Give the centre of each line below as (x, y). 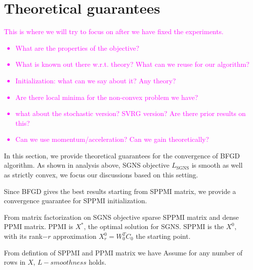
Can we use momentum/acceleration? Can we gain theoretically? (112, 139)
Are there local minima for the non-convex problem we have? (107, 97)
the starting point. (163, 236)
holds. (97, 262)
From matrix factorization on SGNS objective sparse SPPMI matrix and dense (121, 217)
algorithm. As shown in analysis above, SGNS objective (87, 165)
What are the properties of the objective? (77, 48)
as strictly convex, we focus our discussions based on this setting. (101, 175)
